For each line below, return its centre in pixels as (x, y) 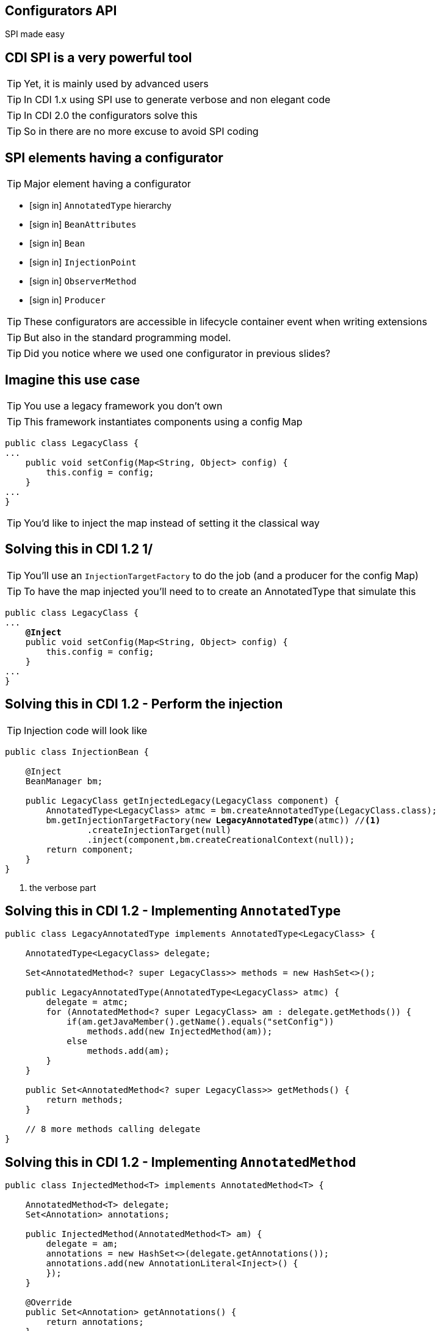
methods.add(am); (128, 1051)
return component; (90, 849)
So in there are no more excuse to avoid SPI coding (141, 132)
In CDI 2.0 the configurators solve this (111, 116)
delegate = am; (82, 1244)
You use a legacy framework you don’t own (123, 406)
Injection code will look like (86, 730)
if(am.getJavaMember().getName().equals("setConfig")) (200, 1022)
